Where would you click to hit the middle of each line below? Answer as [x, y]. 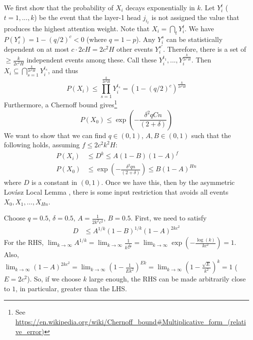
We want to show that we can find [55, 135]
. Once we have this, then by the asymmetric [168, 182]
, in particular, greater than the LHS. [71, 288]
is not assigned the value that [195, 17]
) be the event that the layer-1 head [88, 17]
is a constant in [54, 182]
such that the [211, 135]
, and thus [63, 70]
